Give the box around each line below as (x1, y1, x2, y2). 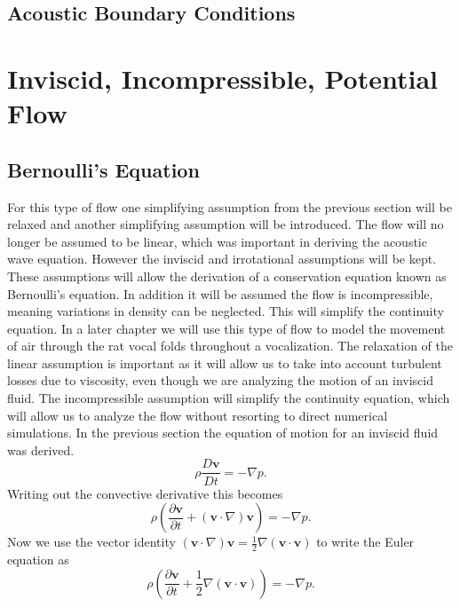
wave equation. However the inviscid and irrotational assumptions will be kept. (7, 249, 437, 268)
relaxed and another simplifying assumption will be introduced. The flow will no (7, 215, 444, 233)
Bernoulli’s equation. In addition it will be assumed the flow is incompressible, (7, 284, 433, 303)
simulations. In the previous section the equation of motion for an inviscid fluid (7, 423, 439, 442)
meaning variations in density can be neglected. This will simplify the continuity (7, 302, 444, 320)
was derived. (7, 440, 75, 459)
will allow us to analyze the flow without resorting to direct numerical (7, 406, 388, 424)
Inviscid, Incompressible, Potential (7, 59, 438, 96)
